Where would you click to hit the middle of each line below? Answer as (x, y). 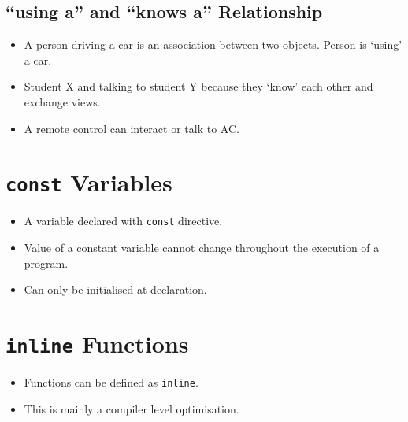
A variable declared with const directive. (123, 221)
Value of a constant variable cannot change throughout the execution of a (202, 248)
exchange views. (62, 101)
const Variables (89, 182)
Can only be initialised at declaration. (115, 289)
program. (46, 263)
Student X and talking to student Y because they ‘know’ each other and (198, 86)
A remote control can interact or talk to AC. (132, 128)
